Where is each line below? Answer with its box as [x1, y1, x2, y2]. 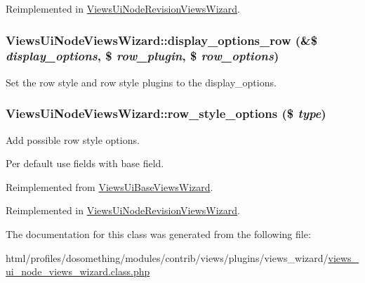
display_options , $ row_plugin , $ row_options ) [6, 47, 279, 65]
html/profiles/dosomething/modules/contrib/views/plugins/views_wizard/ [6, 250, 328, 265]
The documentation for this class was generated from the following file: [6, 226, 311, 241]
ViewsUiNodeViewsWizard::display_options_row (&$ [6, 31, 318, 48]
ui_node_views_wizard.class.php [6, 264, 150, 279]
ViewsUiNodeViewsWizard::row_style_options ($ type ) [6, 105, 326, 122]
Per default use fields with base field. [6, 156, 164, 171]
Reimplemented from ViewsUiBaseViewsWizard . [6, 179, 213, 194]
